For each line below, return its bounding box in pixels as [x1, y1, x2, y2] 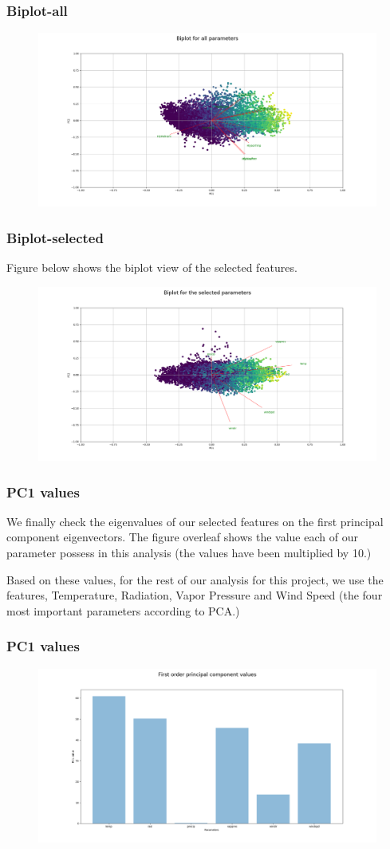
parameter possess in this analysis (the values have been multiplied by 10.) [6, 544, 372, 561]
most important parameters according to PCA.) [6, 602, 240, 619]
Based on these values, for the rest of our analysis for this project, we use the [6, 571, 384, 588]
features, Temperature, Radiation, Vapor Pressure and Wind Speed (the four [6, 587, 383, 603]
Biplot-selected [6, 227, 104, 247]
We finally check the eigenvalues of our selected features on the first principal [6, 513, 384, 529]
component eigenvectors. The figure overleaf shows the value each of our [6, 529, 358, 545]
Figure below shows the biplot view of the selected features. [6, 259, 297, 276]
